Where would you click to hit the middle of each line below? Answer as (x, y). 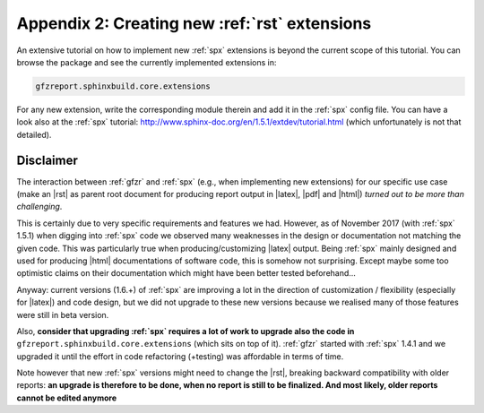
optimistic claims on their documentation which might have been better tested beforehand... (186, 273)
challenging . (39, 207)
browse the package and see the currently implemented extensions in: (147, 62)
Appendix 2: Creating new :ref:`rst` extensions (194, 23)
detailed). (34, 134)
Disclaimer (47, 160)
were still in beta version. (63, 314)
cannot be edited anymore (66, 398)
